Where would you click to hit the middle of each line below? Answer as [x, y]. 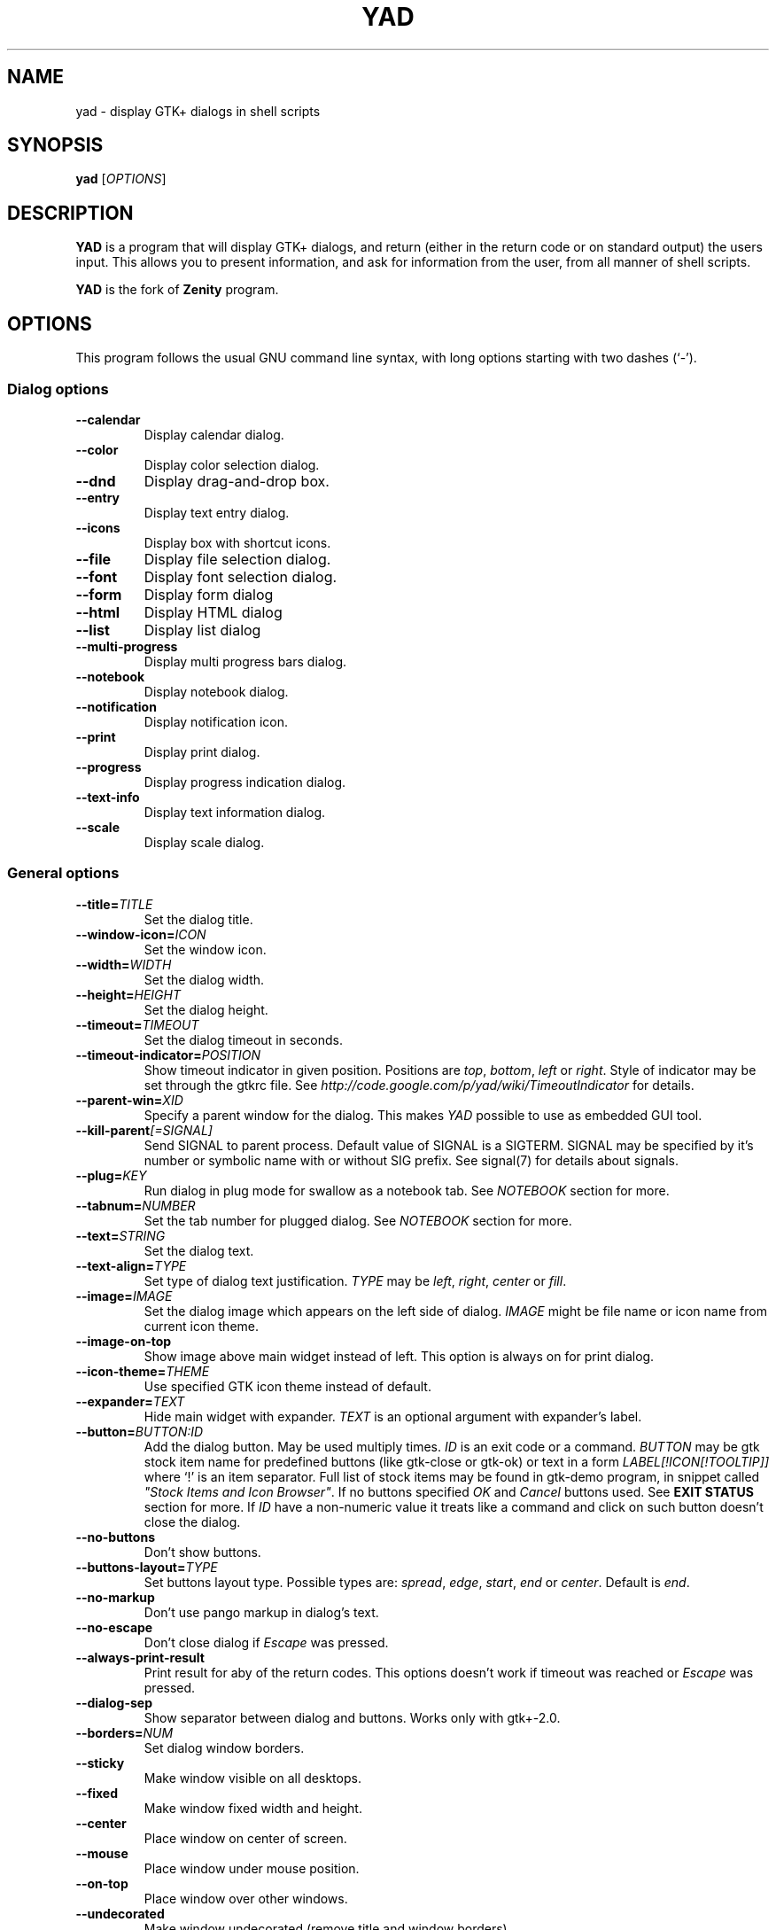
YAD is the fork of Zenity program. [177, 290]
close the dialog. [192, 1521]
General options [63, 873]
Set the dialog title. [198, 919]
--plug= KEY [111, 1175]
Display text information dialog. [235, 812]
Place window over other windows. [246, 1898]
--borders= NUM [124, 1732]
